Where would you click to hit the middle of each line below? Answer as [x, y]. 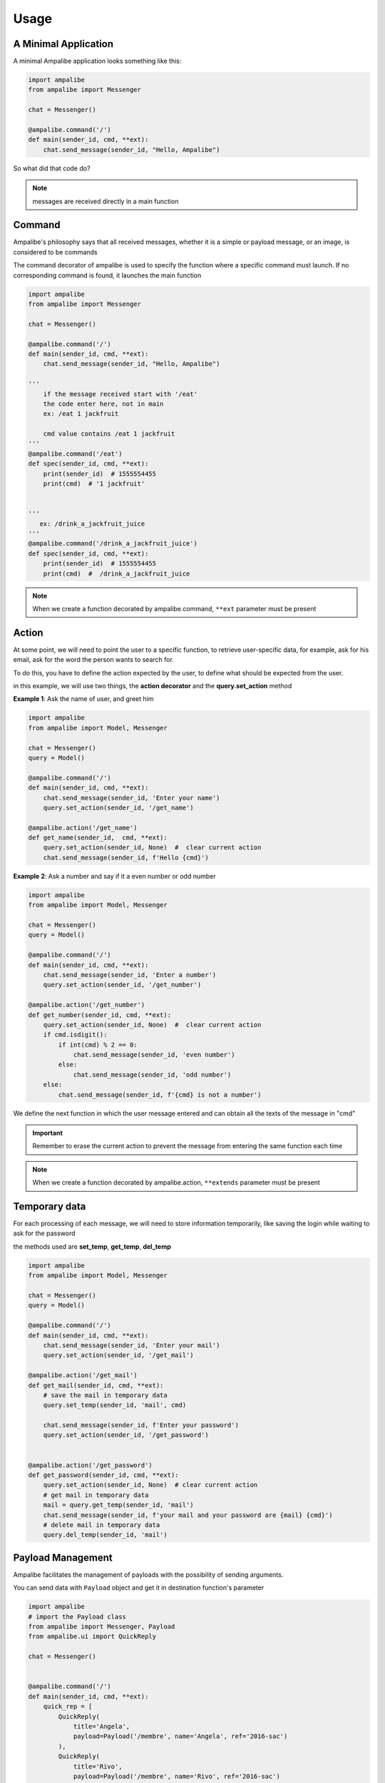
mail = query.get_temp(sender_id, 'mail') [118, 1505]
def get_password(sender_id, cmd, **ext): [103, 1475]
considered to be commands [55, 252]
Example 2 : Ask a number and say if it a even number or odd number [115, 876]
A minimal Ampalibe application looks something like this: [97, 61]
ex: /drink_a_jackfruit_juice [92, 523]
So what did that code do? [52, 168]
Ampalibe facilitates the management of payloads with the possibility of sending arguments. [148, 1574]
